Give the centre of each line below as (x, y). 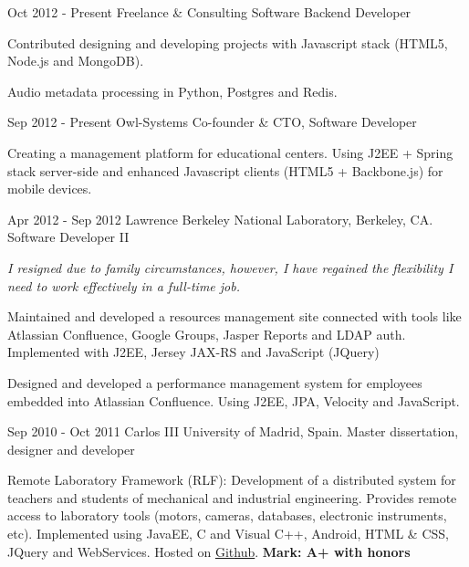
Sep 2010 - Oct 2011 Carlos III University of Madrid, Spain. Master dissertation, (233, 431)
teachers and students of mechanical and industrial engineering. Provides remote (232, 497)
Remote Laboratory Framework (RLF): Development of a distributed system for (232, 480)
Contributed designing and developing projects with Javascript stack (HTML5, (228, 42)
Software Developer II (68, 237)
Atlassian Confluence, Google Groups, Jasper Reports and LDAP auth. (207, 334)
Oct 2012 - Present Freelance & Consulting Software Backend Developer (209, 12)
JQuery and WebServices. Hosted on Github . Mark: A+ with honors (209, 551)
